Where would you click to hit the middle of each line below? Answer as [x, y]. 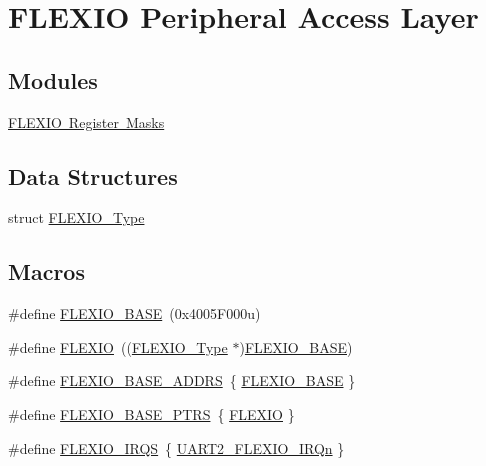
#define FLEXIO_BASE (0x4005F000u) [134, 313]
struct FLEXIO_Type [76, 217]
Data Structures [93, 175]
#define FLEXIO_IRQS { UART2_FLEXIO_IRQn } [176, 447]
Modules [53, 79]
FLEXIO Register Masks [86, 121]
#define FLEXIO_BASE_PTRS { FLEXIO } [151, 413]
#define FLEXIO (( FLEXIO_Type [118, 346]
